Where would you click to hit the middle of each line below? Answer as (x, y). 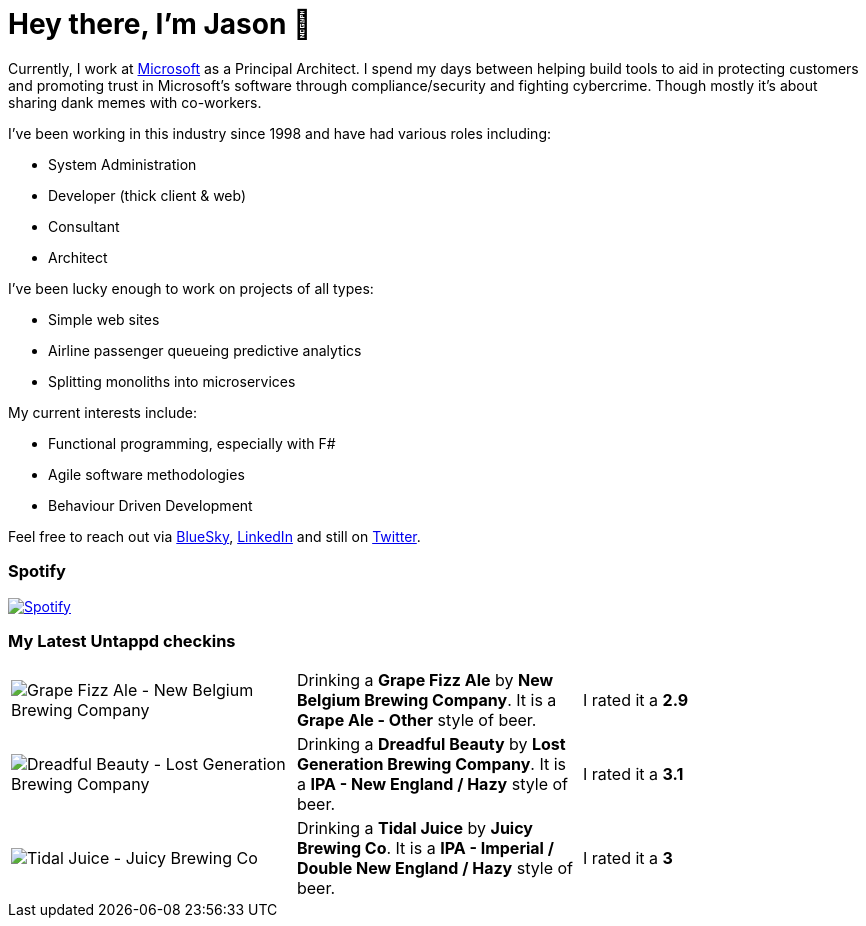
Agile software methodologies (146, 474)
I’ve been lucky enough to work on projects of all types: (191, 288)
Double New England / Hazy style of (435, 868)
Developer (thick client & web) (147, 195)
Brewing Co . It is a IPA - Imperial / (425, 848)
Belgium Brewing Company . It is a (426, 700)
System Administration (122, 164)
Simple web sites (104, 319)
